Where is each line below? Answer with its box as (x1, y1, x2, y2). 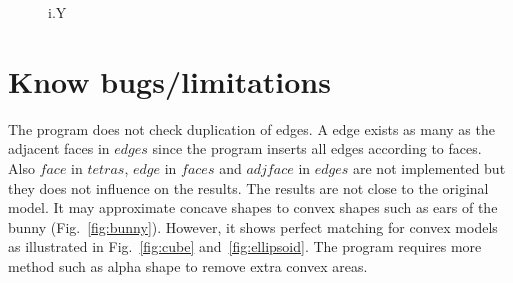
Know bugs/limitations (8, 60, 331, 101)
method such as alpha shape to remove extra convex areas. (8, 255, 368, 276)
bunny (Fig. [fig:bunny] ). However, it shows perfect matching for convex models (8, 216, 498, 237)
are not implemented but (352, 157, 506, 178)
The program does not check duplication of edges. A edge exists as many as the (8, 118, 495, 139)
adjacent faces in (8, 138, 110, 159)
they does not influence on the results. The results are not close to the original (8, 177, 489, 198)
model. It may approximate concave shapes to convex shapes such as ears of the (8, 197, 498, 218)
